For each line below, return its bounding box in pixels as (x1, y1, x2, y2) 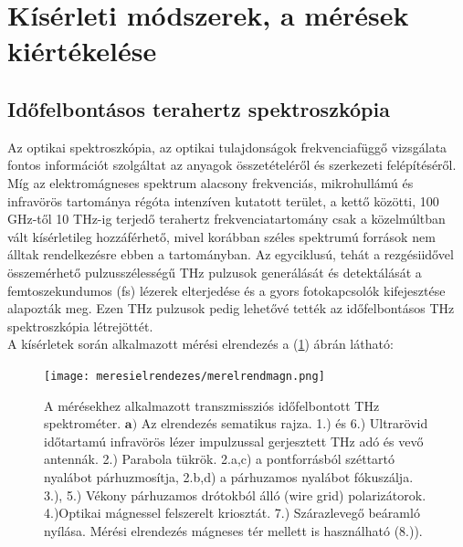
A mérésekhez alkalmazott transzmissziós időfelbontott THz (44, 395, 380, 415)
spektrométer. (44, 414, 121, 433)
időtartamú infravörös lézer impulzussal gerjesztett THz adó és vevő (44, 431, 424, 450)
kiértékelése (7, 32, 157, 69)
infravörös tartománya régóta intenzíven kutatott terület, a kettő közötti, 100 (7, 191, 439, 210)
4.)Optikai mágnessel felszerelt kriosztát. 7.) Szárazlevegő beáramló (44, 503, 420, 522)
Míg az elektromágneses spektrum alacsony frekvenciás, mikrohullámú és (7, 173, 414, 192)
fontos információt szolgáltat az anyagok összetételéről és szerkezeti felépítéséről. (7, 155, 457, 174)
